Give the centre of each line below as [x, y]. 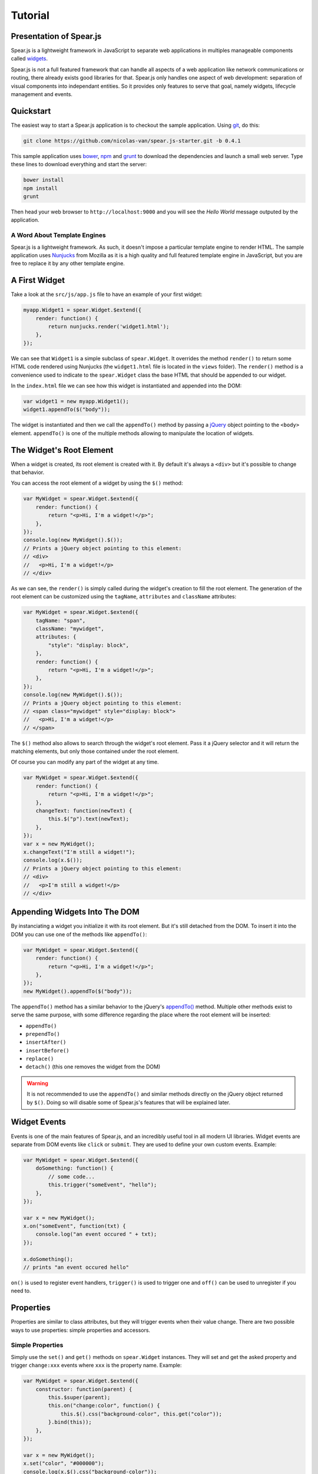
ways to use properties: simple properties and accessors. [80, 1330]
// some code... [72, 1177]
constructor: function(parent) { [84, 1389]
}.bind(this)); [70, 1422]
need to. [21, 1291]
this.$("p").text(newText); [89, 819]
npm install [41, 188]
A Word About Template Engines [58, 235]
